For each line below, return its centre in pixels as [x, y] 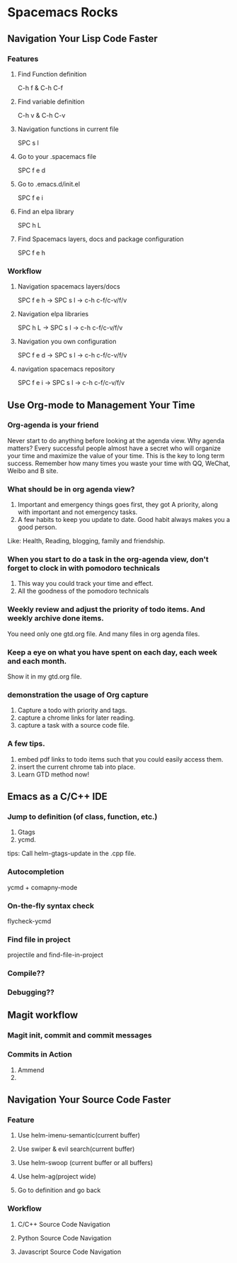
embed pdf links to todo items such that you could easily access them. [121, 759]
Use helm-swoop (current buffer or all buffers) [85, 1163]
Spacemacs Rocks [63, 12]
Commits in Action [40, 1055]
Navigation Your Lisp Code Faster [82, 39]
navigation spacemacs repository [66, 369]
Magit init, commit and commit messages [80, 1035]
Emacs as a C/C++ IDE [57, 797]
